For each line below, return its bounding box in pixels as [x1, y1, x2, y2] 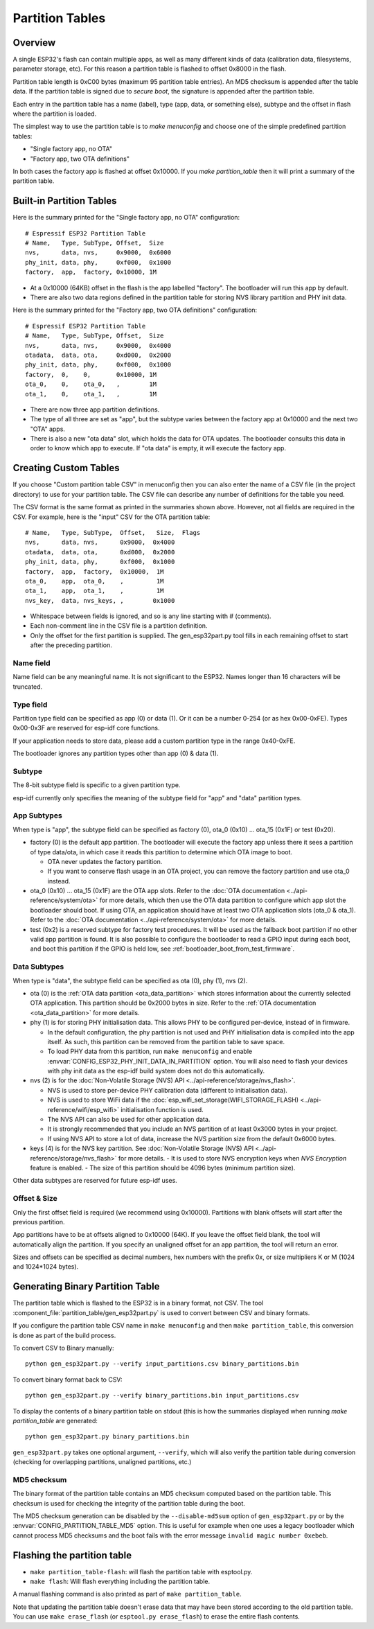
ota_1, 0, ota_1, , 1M [25, 390, 157, 398]
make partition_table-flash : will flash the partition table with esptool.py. [30, 1567, 253, 1576]
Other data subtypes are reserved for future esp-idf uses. [12, 1177, 178, 1185]
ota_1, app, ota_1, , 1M [25, 587, 164, 595]
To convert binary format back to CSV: [12, 1375, 123, 1384]
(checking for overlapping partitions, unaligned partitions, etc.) [12, 1458, 192, 1466]
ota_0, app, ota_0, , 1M [25, 577, 164, 585]
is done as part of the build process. [12, 1331, 116, 1339]
